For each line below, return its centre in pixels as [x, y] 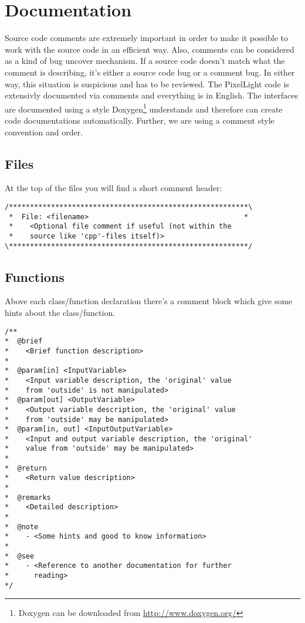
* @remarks [28, 497]
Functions [35, 276]
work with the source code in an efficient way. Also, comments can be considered [150, 49]
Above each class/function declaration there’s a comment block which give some [149, 301]
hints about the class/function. [60, 312]
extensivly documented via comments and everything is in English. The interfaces [151, 95]
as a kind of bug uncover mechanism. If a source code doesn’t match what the [145, 61]
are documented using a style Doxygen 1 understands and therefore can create [144, 108]
